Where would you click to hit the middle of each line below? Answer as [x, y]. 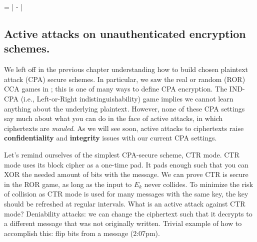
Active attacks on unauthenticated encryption [125, 33]
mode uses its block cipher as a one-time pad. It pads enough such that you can [126, 164]
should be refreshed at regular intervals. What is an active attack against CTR [125, 203]
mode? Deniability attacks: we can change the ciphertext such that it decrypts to [128, 213]
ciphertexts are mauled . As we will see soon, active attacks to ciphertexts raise [124, 128]
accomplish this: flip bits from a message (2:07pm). [82, 233]
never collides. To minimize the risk [199, 184]
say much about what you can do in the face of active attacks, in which [113, 118]
